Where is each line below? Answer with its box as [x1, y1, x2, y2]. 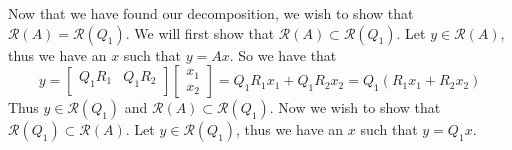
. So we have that [229, 44, 337, 65]
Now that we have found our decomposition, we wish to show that [8, 3, 414, 23]
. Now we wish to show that [269, 97, 441, 118]
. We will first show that [125, 22, 275, 43]
